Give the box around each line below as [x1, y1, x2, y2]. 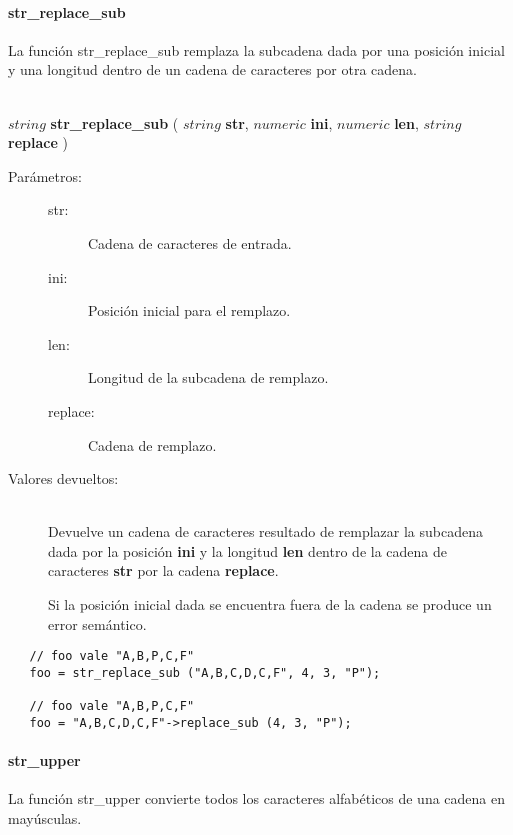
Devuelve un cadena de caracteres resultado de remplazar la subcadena [48, 521, 483, 542]
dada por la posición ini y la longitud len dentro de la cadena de [48, 540, 447, 561]
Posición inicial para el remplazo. [88, 300, 291, 321]
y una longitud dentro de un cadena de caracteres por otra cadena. [8, 59, 418, 80]
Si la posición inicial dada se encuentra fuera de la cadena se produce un [48, 594, 492, 615]
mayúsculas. [8, 807, 82, 828]
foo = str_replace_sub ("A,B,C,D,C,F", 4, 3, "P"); [29, 665, 381, 680]
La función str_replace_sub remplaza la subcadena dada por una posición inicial [8, 39, 505, 60]
